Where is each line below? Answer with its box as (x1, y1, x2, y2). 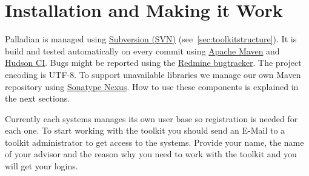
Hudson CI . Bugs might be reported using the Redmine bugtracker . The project (5, 56, 302, 69)
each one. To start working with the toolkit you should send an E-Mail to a (5, 124, 285, 137)
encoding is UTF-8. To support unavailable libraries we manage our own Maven (5, 68, 301, 80)
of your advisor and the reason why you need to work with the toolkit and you (5, 148, 297, 160)
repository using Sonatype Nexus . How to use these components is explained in (5, 80, 299, 93)
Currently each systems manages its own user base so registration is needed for (5, 112, 298, 125)
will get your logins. (5, 160, 78, 172)
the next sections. (5, 92, 70, 105)
